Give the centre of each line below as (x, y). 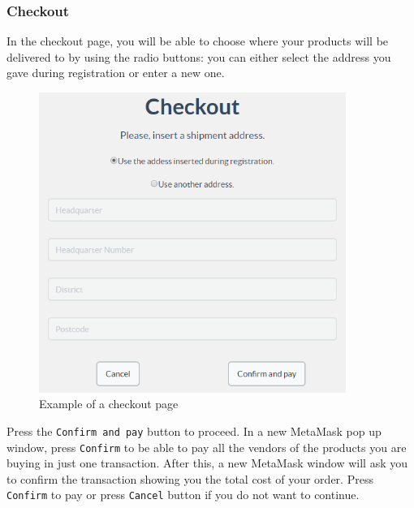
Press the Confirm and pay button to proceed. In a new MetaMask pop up (194, 431)
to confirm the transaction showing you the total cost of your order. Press (190, 478)
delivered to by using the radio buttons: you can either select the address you (199, 56)
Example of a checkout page (109, 404)
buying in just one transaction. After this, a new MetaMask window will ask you (207, 463)
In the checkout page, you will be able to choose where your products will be (198, 41)
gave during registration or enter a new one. (116, 73)
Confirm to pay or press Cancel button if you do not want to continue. (183, 495)
